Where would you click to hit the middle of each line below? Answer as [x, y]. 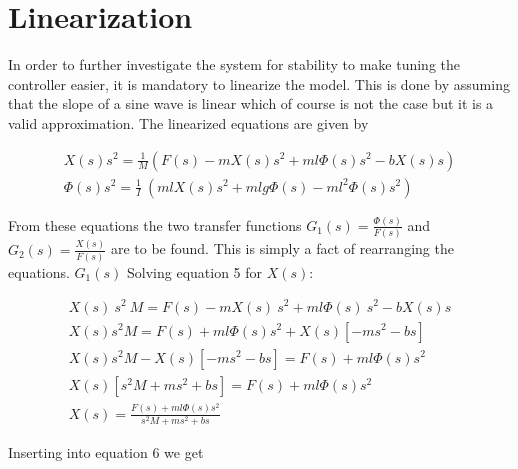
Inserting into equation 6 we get [106, 451]
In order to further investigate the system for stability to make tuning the [234, 64]
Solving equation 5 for [195, 271]
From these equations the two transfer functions [155, 224]
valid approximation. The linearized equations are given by [188, 122]
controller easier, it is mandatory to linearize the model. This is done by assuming [259, 83]
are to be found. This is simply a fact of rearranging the [282, 248]
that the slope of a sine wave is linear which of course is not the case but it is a [251, 103]
